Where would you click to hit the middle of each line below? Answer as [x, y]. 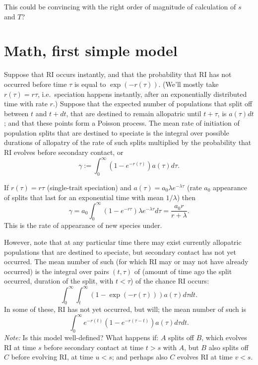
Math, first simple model [91, 50]
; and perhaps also [140, 357]
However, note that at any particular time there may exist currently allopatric [123, 242]
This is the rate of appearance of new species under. [83, 225]
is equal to [90, 84]
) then [186, 197]
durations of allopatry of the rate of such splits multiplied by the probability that [128, 142]
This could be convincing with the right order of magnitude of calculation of [120, 6]
